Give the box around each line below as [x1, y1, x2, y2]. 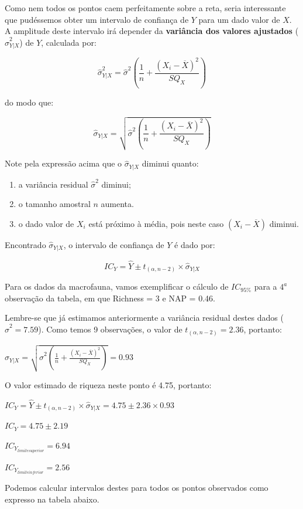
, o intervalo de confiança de [63, 239, 164, 251]
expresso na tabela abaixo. [5, 493, 99, 505]
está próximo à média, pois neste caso [88, 218, 224, 230]
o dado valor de [18, 218, 74, 230]
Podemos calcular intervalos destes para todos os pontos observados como [5, 481, 268, 493]
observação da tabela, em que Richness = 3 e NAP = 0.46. [5, 291, 215, 304]
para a [254, 280, 277, 293]
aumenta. [101, 198, 134, 210]
